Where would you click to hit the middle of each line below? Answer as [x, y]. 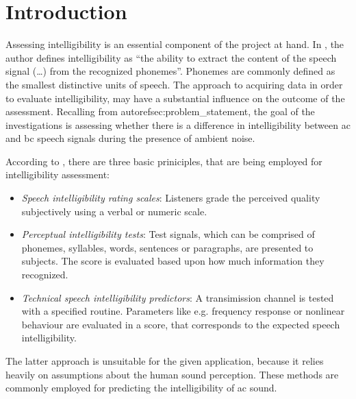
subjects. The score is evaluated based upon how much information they [173, 261]
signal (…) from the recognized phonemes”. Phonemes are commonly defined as [170, 71]
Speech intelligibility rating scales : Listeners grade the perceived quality [171, 198]
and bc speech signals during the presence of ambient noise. [130, 138]
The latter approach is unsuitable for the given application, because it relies [165, 361]
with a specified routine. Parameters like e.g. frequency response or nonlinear [183, 311]
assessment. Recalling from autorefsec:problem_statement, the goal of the [160, 111]
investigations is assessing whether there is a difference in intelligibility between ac [178, 124]
